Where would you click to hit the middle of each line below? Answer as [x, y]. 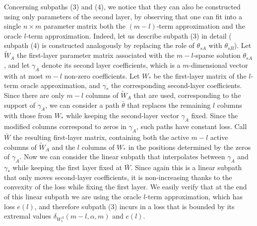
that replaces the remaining [169, 105]
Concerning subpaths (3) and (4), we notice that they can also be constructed [122, 6]
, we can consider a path [82, 105]
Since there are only [34, 95]
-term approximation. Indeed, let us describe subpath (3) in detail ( [129, 35]
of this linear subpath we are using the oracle [73, 196]
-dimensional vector [218, 65]
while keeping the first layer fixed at [67, 167]
